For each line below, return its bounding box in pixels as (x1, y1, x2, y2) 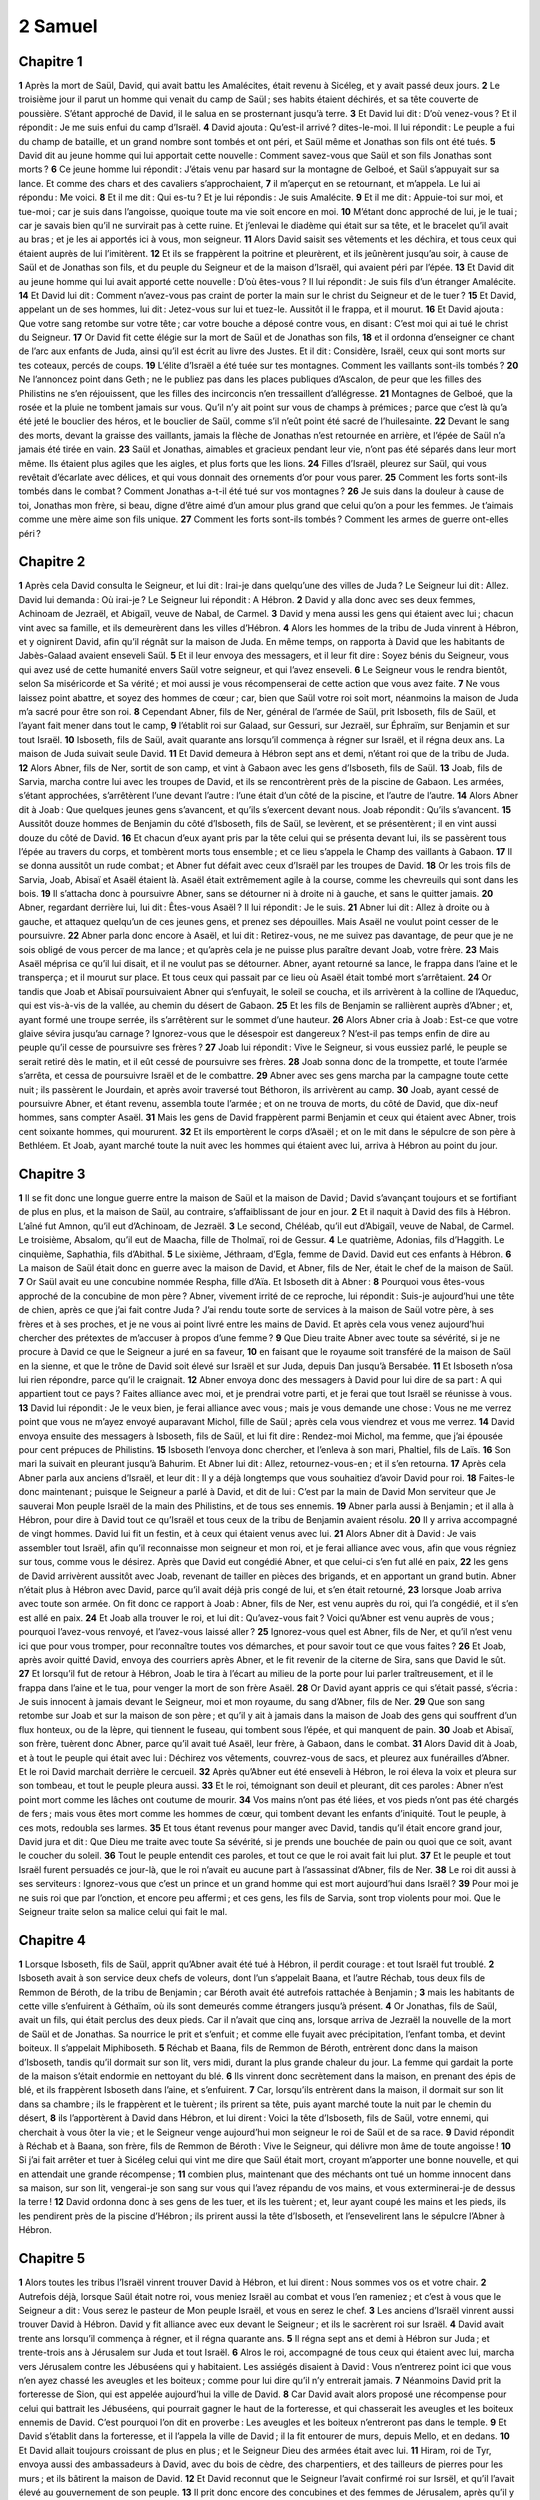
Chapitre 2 (18, 553, 86, 570)
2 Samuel (18, 15, 99, 37)
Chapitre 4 (18, 1931, 87, 1949)
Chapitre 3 (18, 1165, 86, 1182)
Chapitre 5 (18, 2250, 86, 2267)
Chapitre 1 (18, 53, 83, 70)
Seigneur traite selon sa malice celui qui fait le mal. (18, 1905, 228, 1917)
